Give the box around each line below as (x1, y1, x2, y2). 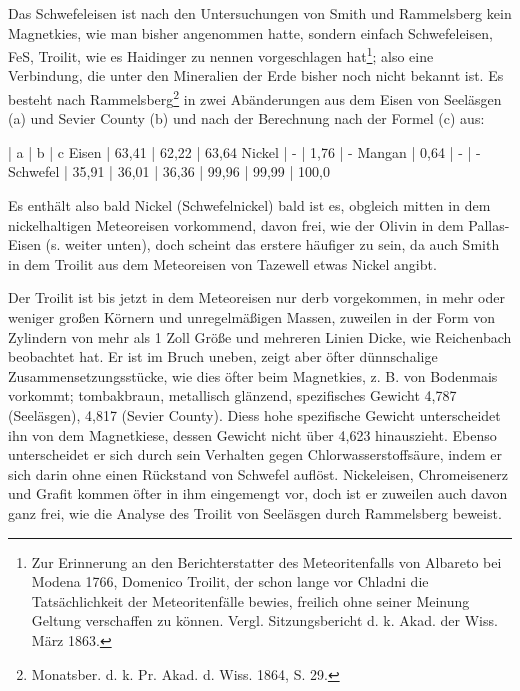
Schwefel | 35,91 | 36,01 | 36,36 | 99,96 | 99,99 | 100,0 (8, 161, 330, 182)
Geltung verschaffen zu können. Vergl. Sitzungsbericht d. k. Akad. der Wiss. (31, 610, 498, 631)
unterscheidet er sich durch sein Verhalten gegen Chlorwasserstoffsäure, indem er (8, 444, 502, 465)
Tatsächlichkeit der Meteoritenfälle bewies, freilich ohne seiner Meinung (31, 590, 470, 611)
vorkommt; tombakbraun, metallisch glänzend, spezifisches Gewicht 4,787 (8, 385, 457, 406)
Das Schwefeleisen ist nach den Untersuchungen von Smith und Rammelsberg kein (8, 3, 512, 23)
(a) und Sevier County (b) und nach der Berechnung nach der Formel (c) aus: (8, 108, 485, 129)
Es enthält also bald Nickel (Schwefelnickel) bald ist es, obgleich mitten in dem (8, 195, 491, 216)
